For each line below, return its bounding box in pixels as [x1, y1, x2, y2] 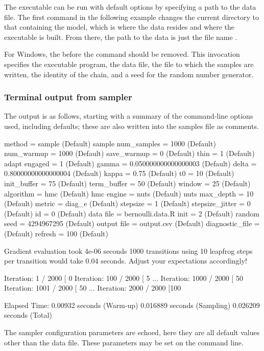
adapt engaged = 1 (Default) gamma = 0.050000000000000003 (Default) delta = [4, 158, 257, 168]
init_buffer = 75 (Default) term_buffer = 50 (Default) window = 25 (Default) [4, 178, 251, 188]
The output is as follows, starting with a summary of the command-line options [4, 111, 253, 121]
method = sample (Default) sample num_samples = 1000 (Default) [4, 138, 216, 148]
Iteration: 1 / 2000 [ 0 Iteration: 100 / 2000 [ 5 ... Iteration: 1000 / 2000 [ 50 [4, 272, 243, 283]
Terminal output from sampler [4, 91, 132, 103]
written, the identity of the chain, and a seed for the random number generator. [4, 69, 254, 79]
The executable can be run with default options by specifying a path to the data [4, 2, 256, 12]
